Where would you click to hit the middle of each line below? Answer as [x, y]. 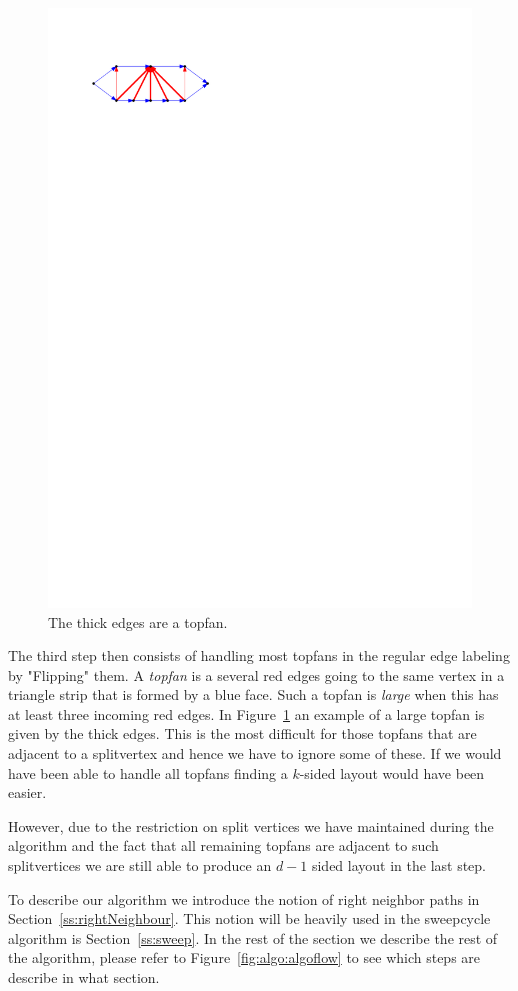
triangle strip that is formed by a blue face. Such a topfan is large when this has [253, 694]
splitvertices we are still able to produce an [140, 865]
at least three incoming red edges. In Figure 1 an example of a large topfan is [246, 713]
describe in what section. [84, 977]
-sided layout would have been [392, 772]
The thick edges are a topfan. [138, 621]
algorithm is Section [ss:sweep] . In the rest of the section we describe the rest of [253, 937]
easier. [27, 792]
